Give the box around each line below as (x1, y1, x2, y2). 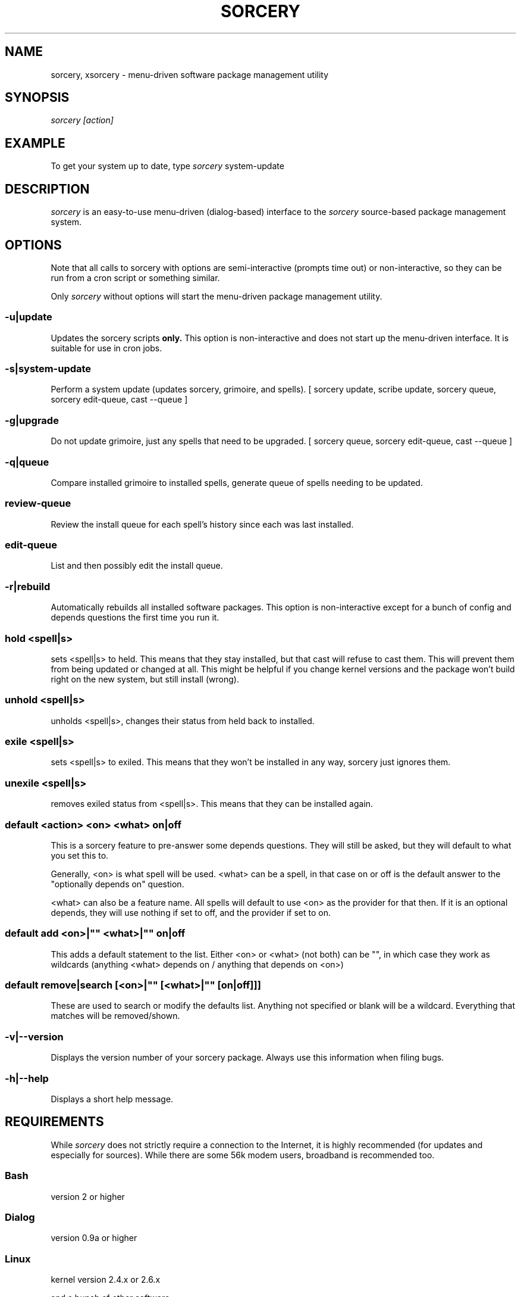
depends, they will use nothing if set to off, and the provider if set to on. (51, 907, 331, 918)
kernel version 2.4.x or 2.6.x (51, 1274, 161, 1285)
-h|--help (5, 1072, 49, 1084)
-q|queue (5, 456, 49, 468)
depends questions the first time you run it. (51, 612, 219, 623)
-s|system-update (5, 363, 92, 375)
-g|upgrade (5, 414, 59, 426)
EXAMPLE (5, 135, 65, 151)
